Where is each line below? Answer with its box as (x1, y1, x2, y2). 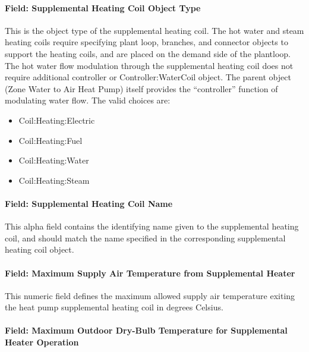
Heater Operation (5, 336, 79, 348)
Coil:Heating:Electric (18, 114, 95, 126)
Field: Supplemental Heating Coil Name (5, 197, 173, 209)
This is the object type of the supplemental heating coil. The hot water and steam (5, 24, 304, 36)
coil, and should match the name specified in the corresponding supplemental (5, 231, 286, 244)
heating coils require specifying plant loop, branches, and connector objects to (5, 36, 288, 48)
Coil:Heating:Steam (18, 174, 90, 186)
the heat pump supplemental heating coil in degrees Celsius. (5, 301, 223, 313)
